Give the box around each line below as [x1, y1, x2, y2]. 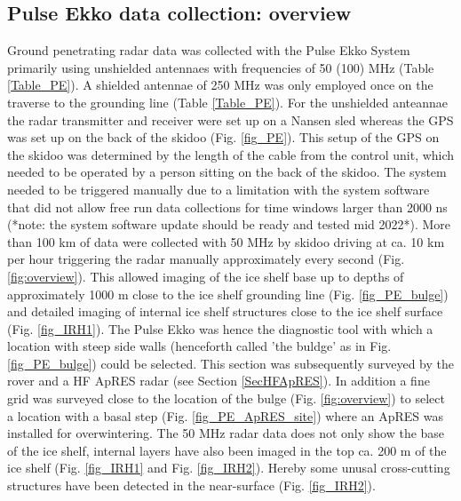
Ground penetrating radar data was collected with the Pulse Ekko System [7, 41, 410, 60]
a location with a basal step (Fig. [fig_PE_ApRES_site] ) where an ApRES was [7, 406, 443, 425]
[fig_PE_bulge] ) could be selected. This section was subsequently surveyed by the [7, 354, 455, 372]
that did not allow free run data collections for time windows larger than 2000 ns [7, 197, 448, 216]
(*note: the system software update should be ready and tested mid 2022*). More [7, 215, 451, 234]
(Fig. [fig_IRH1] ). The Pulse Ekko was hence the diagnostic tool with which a [7, 319, 433, 338]
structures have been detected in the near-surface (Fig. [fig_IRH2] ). [7, 476, 376, 495]
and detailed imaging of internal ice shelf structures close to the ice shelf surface [7, 302, 443, 321]
